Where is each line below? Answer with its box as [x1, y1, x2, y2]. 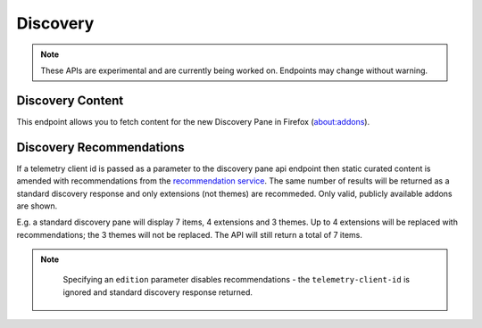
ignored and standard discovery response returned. [62, 286, 253, 298]
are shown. [16, 201, 58, 211]
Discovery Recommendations [16, 139, 185, 155]
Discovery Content [16, 93, 124, 108]
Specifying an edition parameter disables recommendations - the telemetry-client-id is [62, 275, 411, 285]
